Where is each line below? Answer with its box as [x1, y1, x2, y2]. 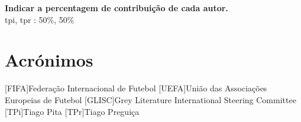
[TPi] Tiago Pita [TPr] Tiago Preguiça [5, 105, 140, 117]
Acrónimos [5, 48, 93, 72]
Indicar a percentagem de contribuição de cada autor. [5, 2, 228, 14]
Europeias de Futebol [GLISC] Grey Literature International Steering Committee [5, 93, 296, 105]
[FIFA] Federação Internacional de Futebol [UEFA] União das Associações [5, 82, 267, 94]
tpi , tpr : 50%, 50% [5, 13, 75, 25]
